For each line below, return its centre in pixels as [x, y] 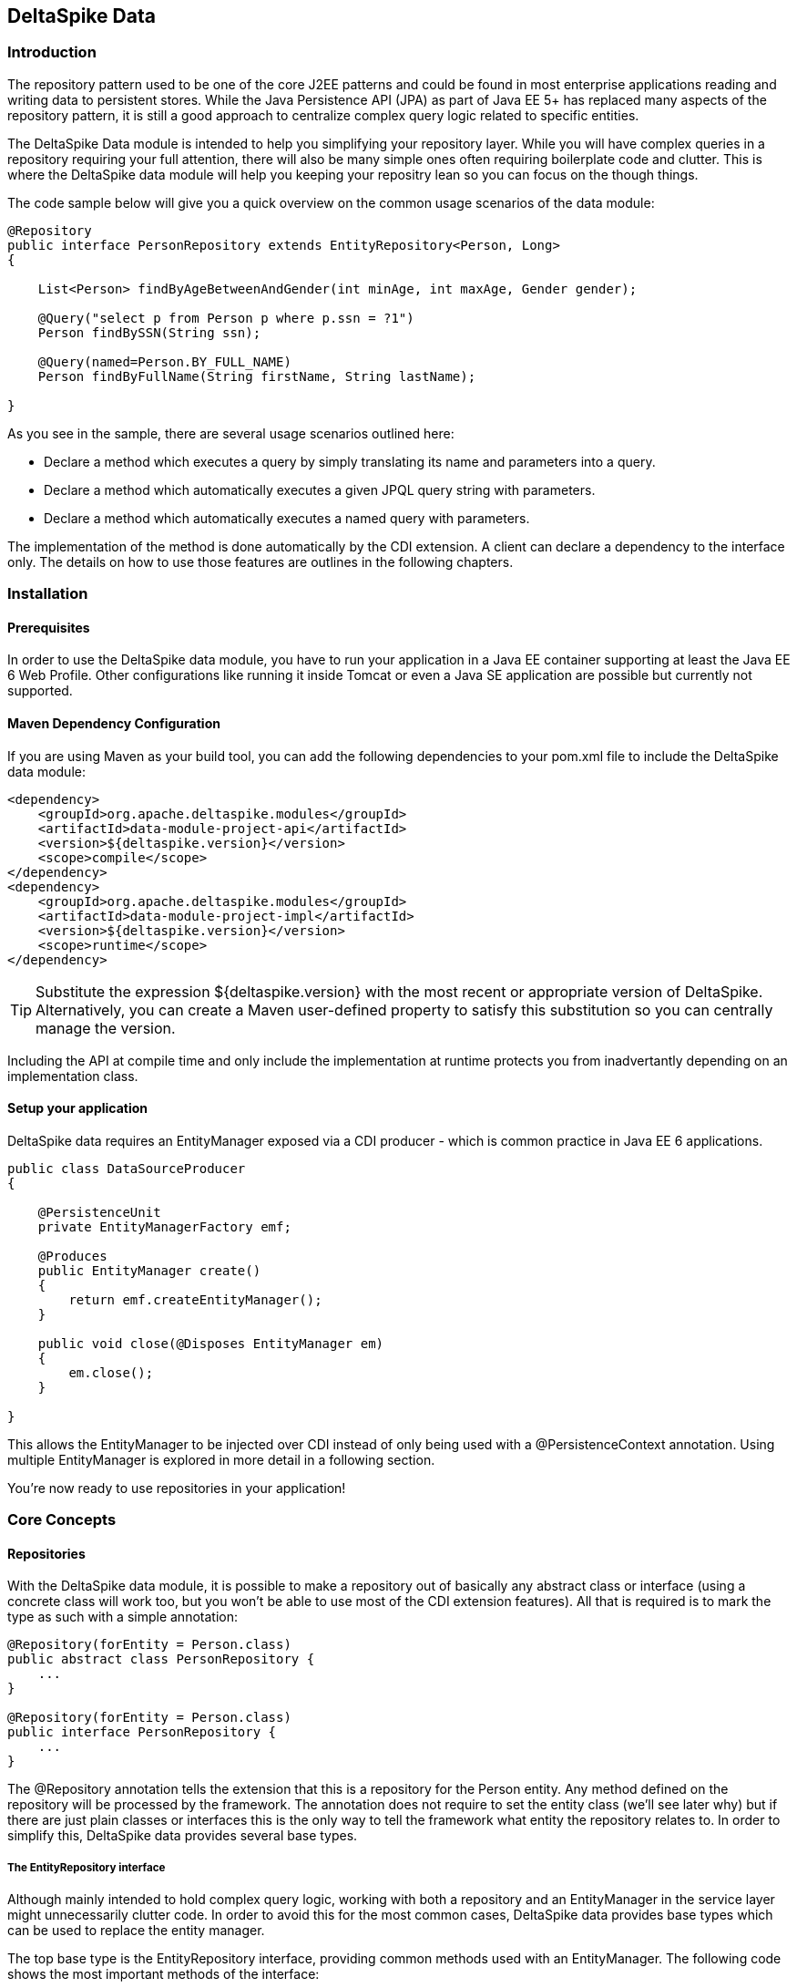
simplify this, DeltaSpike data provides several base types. [183, 1836]
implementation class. [73, 1076]
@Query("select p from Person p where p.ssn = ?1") [226, 318]
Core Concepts [62, 1520]
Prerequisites [49, 627]
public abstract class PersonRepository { [161, 1659]
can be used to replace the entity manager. [136, 1931]
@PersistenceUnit [99, 1212]
